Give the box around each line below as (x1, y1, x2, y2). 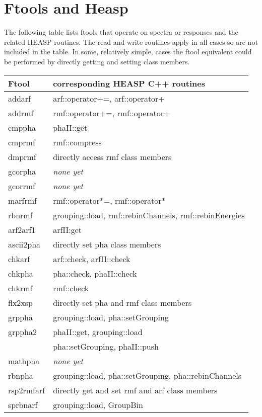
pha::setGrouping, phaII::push (53, 340, 159, 352)
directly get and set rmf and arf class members (53, 384, 218, 396)
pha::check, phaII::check (53, 267, 137, 279)
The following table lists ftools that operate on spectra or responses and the (4, 27, 238, 37)
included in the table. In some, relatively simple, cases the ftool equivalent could (4, 46, 252, 57)
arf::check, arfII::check (53, 253, 130, 265)
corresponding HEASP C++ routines (53, 77, 205, 89)
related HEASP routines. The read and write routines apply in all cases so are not (4, 36, 258, 47)
